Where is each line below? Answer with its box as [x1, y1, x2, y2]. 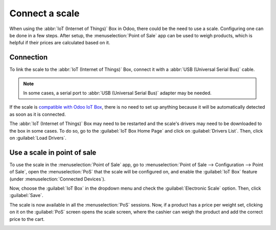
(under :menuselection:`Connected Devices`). [9, 176, 106, 182]
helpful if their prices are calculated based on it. [9, 40, 110, 46]
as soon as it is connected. [9, 111, 66, 117]
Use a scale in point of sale [9, 148, 97, 157]
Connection [9, 53, 48, 62]
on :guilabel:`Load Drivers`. [9, 135, 66, 141]
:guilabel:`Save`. [9, 192, 43, 198]
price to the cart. [9, 216, 45, 222]
